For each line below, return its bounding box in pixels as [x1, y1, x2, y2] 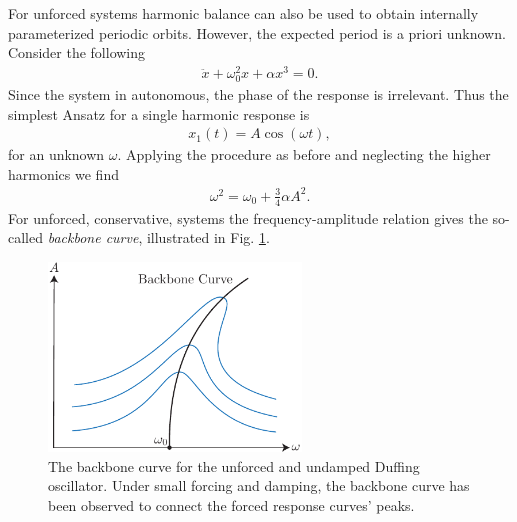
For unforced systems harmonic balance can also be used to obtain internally [8, 3, 479, 23]
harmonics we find [8, 163, 119, 184]
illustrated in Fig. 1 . [146, 227, 270, 248]
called [8, 227, 43, 248]
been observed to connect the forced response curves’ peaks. [48, 494, 415, 515]
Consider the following [8, 42, 146, 63]
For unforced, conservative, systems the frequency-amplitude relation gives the [8, 207, 488, 228]
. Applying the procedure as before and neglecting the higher [117, 144, 491, 165]
